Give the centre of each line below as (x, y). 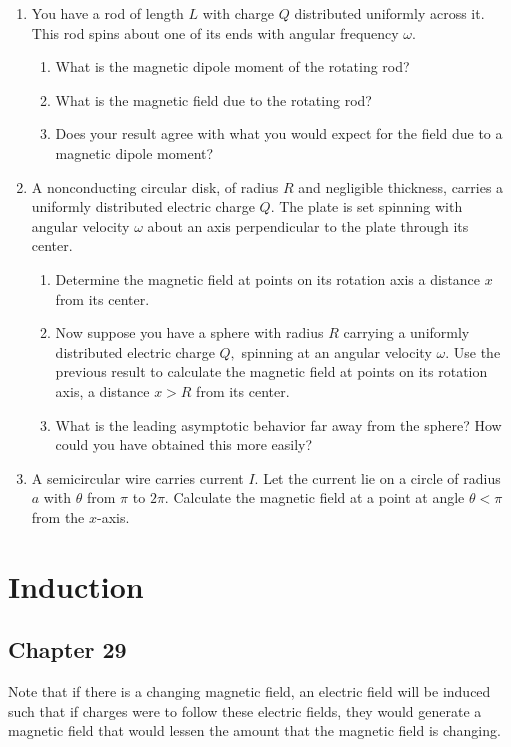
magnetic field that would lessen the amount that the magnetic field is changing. (254, 730)
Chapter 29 (67, 649)
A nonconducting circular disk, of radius (155, 186)
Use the (477, 351)
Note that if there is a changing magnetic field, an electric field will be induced (249, 691)
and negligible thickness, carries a (401, 186)
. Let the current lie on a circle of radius (377, 477)
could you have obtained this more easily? (184, 444)
